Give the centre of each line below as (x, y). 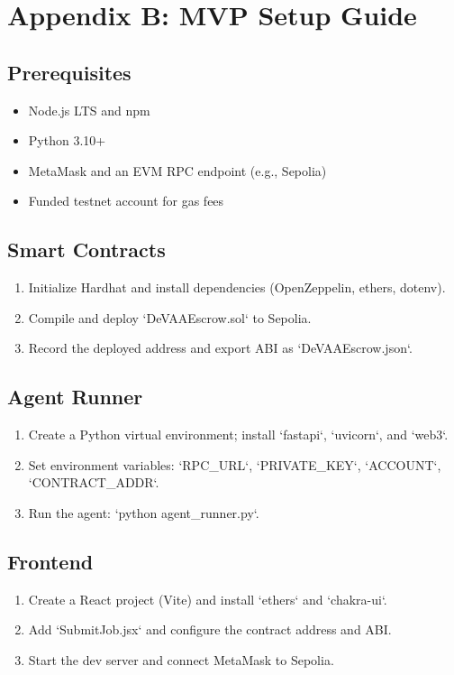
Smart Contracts (86, 250)
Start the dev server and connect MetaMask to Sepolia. (181, 659)
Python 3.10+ (67, 140)
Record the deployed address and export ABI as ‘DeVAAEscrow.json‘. (220, 348)
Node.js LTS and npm (89, 110)
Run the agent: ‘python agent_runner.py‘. (144, 512)
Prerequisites (69, 72)
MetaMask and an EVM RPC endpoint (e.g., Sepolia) (177, 170)
